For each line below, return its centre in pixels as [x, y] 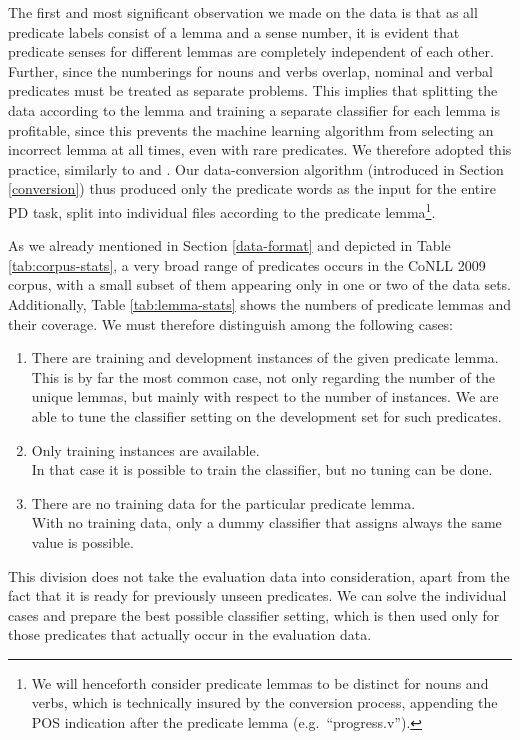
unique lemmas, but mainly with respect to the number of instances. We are [265, 396]
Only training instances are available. [145, 449]
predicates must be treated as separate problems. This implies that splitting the [253, 90]
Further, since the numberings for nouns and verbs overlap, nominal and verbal [250, 70]
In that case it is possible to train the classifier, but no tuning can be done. [262, 469]
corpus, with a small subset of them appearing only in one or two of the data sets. [260, 284]
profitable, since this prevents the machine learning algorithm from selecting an [251, 129]
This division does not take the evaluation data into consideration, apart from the [259, 575]
